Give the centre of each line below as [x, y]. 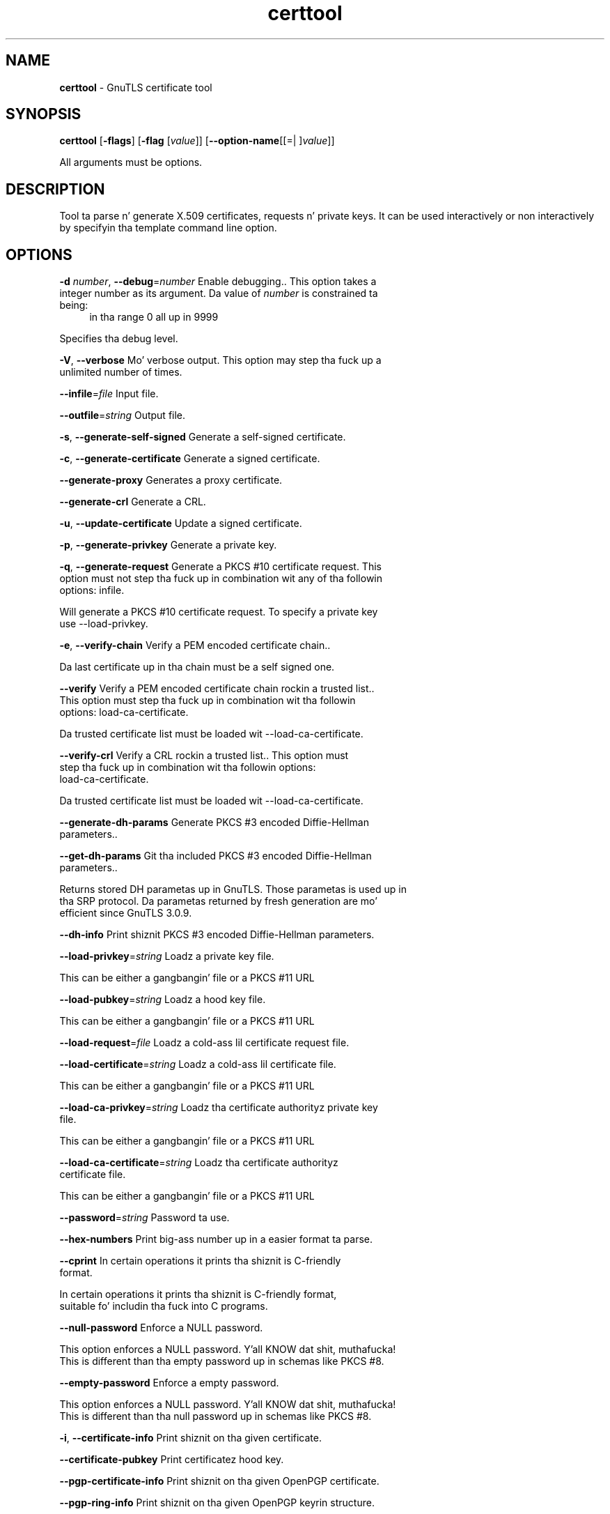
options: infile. [92, 590]
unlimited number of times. [121, 372]
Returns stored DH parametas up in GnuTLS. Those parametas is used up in [233, 889]
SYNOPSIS [44, 114]
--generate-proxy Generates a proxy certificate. [171, 480]
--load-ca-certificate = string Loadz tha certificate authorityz [199, 1163]
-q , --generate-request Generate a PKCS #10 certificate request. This [220, 567]
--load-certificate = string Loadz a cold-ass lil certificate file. [198, 1064]
